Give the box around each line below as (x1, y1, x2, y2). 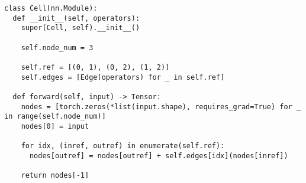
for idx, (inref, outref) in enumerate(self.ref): (21, 142, 225, 151)
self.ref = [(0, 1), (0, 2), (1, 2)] (21, 63, 170, 71)
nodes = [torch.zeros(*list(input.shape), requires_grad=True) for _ (21, 102, 301, 111)
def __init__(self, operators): (12, 14, 140, 22)
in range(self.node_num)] (4, 112, 106, 121)
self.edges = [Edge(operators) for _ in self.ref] (21, 73, 225, 81)
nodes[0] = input (21, 122, 89, 130)
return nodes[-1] (21, 171, 89, 180)
